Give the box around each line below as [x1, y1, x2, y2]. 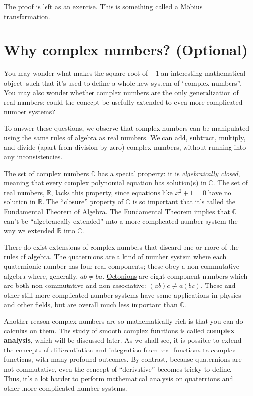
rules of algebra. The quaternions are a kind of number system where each [4, 251, 227, 262]
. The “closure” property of [42, 197, 124, 207]
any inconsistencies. [4, 152, 63, 162]
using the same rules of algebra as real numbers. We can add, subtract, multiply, [4, 132, 246, 142]
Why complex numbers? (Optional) [4, 40, 248, 60]
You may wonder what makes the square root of [4, 68, 148, 78]
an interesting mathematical [161, 68, 246, 78]
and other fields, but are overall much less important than [4, 299, 178, 309]
